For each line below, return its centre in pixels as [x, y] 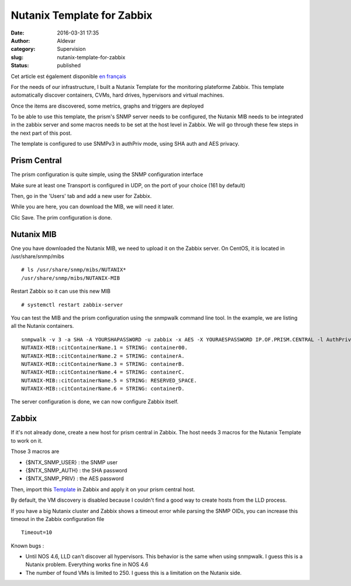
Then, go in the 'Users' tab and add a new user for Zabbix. [81, 196]
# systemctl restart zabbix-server [72, 305]
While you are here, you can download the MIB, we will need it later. [92, 207]
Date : [18, 33]
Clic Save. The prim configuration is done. [61, 217]
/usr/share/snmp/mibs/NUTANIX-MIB [70, 278]
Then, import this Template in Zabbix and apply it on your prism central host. [103, 489]
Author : [20, 40]
